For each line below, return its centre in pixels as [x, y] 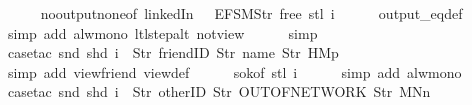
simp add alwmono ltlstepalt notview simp [162, 32]
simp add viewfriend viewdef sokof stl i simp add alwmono [234, 71]
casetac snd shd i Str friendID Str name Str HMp [173, 52]
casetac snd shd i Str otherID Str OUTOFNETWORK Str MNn [219, 91]
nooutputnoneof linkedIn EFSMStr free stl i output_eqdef [251, 13]
